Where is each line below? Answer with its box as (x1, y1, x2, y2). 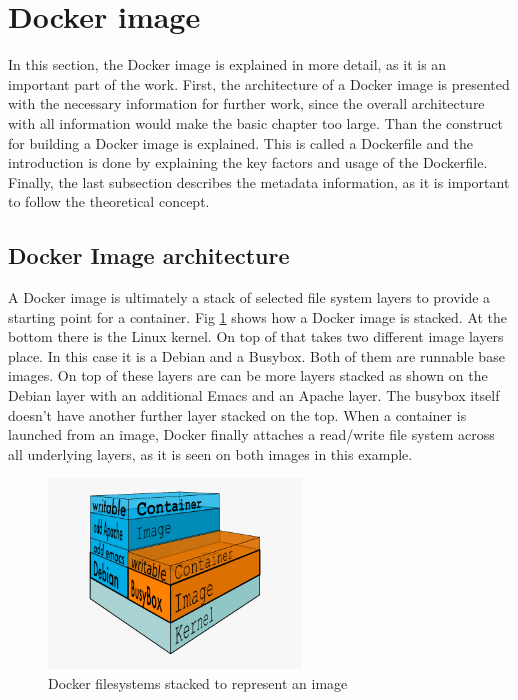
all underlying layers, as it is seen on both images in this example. (8, 443, 413, 464)
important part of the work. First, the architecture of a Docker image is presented (8, 73, 510, 94)
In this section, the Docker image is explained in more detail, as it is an (8, 54, 447, 75)
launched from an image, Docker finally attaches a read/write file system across (8, 424, 495, 445)
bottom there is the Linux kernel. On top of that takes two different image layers (8, 326, 504, 347)
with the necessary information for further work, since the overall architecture (8, 93, 485, 114)
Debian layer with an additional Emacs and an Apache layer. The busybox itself (8, 385, 500, 406)
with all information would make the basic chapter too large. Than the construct (8, 112, 503, 133)
